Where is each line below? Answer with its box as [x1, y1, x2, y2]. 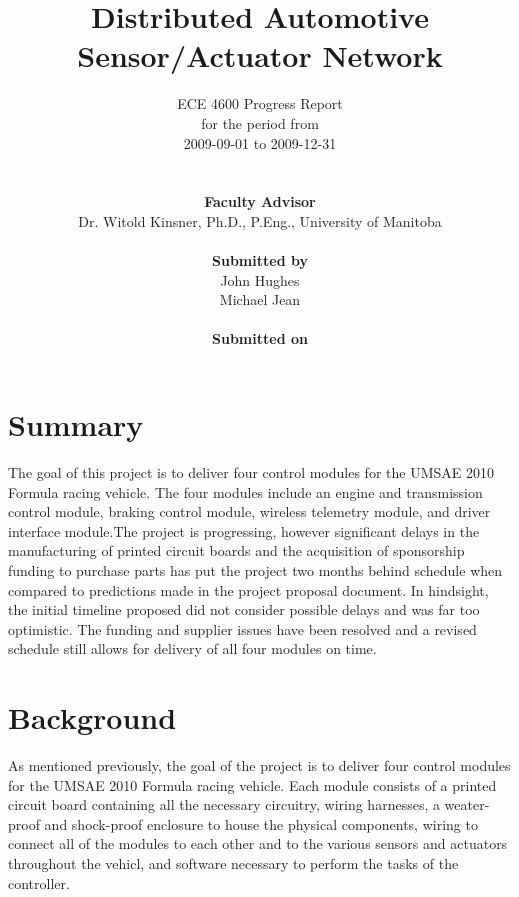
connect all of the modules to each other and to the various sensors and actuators [8, 833, 508, 854]
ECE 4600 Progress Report [177, 93, 343, 114]
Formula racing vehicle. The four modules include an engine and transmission [8, 481, 483, 502]
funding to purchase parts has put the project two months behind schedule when [8, 559, 503, 580]
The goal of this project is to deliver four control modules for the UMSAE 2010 [8, 461, 494, 482]
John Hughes [220, 269, 300, 290]
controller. [8, 872, 70, 893]
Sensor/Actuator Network [77, 35, 443, 76]
